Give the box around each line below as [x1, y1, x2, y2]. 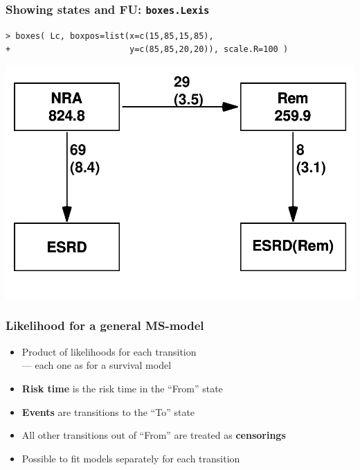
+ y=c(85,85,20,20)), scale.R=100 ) [6, 44, 289, 55]
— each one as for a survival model [21, 358, 172, 372]
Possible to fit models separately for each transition [21, 451, 240, 465]
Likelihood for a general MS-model [6, 317, 204, 334]
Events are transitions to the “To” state [21, 404, 195, 419]
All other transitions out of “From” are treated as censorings [21, 428, 286, 442]
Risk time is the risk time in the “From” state [21, 381, 223, 395]
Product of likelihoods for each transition [21, 344, 197, 358]
